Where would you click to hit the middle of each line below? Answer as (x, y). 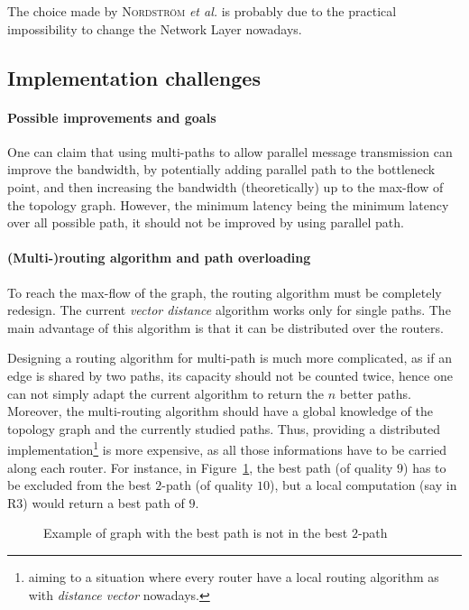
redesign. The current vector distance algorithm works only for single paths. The (229, 310)
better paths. (375, 393)
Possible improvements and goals (112, 117)
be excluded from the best (79, 485)
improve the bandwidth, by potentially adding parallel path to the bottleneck (221, 169)
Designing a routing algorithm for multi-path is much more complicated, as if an (230, 358)
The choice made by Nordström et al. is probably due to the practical (202, 11)
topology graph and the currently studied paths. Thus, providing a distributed (224, 428)
